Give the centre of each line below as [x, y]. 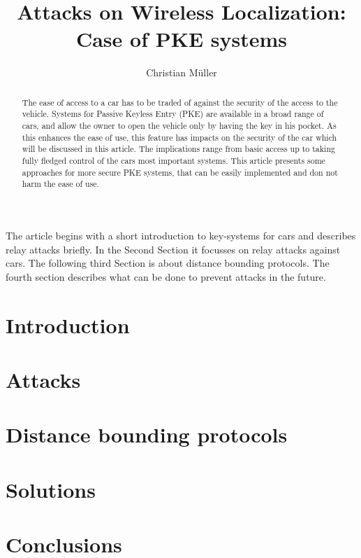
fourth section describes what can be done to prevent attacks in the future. [166, 276]
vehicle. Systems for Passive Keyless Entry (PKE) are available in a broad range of [173, 114]
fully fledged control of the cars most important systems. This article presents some [174, 160]
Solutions [51, 489]
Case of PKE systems [182, 39]
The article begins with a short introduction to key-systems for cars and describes [181, 235]
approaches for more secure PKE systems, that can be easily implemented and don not [180, 172]
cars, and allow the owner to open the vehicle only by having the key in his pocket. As [179, 126]
